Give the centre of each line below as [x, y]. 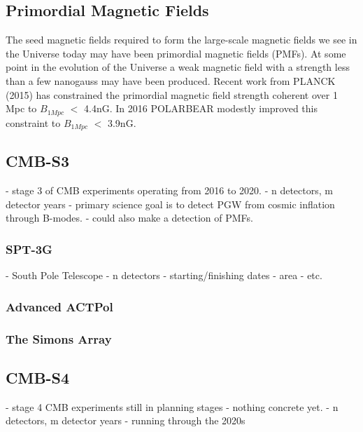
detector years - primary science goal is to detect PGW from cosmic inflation [170, 204]
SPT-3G [29, 249]
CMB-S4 [38, 377]
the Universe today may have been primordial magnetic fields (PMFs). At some [176, 53]
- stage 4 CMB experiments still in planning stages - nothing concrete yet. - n [172, 406]
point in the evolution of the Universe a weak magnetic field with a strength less [178, 67]
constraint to [33, 122]
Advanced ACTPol [59, 306]
